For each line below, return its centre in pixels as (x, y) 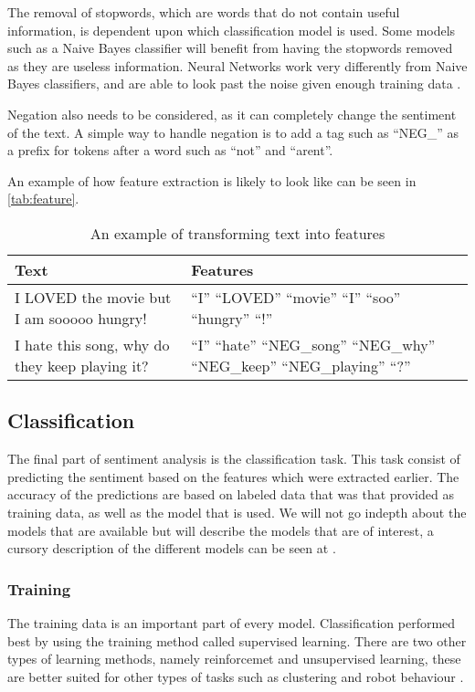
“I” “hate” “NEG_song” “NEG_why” (313, 344)
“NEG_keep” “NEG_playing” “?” (301, 365)
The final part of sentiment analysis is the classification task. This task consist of (234, 459)
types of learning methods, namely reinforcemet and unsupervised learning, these (234, 659)
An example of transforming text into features (237, 233)
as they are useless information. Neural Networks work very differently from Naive (237, 65)
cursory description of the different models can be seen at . (172, 548)
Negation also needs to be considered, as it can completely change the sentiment (232, 114)
